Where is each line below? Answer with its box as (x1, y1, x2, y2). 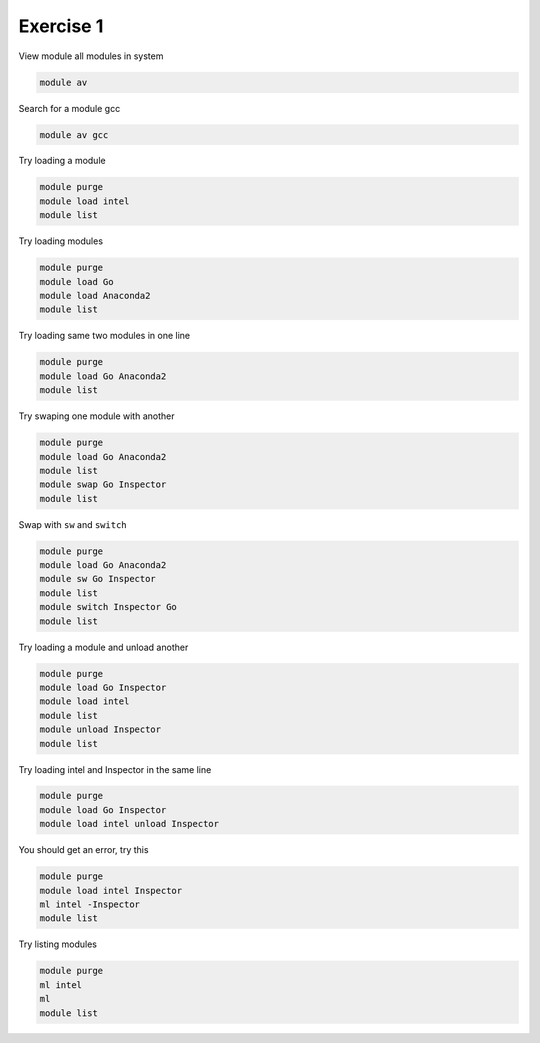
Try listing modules (18, 938, 97, 950)
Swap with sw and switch (18, 518, 127, 530)
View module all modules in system (18, 50, 164, 62)
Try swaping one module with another (18, 410, 175, 422)
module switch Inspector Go (39, 601, 177, 613)
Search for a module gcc (18, 102, 121, 114)
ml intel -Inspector (39, 899, 140, 910)
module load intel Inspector (39, 885, 183, 896)
